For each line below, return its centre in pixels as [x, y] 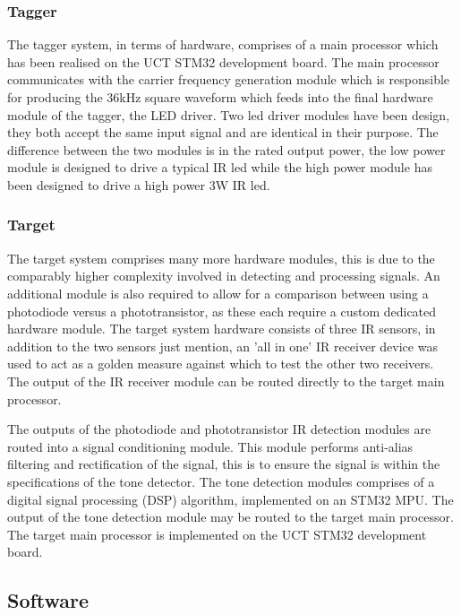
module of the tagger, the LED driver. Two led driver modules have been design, [229, 114]
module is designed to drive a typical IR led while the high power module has [220, 167]
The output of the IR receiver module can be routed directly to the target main [226, 381]
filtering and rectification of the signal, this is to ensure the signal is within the [224, 464]
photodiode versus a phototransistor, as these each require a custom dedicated [222, 311]
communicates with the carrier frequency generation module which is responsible [229, 79]
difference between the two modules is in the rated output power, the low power [226, 149]
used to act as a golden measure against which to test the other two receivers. [221, 364]
